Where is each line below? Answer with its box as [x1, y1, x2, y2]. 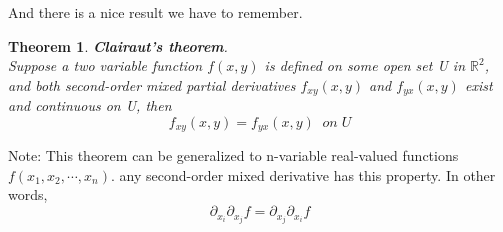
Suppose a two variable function [8, 55, 203, 76]
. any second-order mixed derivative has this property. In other [111, 164, 496, 185]
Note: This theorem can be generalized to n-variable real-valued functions [8, 145, 459, 166]
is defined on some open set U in [264, 55, 466, 76]
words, [8, 184, 48, 205]
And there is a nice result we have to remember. [8, 2, 303, 22]
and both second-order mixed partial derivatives [8, 74, 296, 95]
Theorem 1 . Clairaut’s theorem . [8, 35, 228, 56]
